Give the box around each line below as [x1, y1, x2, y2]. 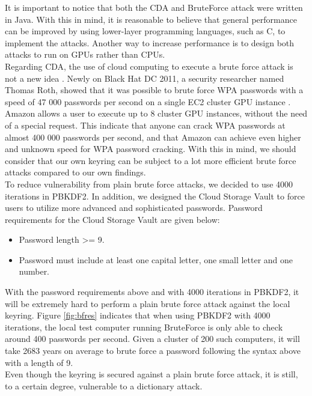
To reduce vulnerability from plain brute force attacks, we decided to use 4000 [5, 177, 293, 190]
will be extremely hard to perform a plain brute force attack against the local [5, 297, 290, 309]
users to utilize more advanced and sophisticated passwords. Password [5, 201, 263, 214]
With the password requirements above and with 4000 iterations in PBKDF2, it [5, 285, 299, 298]
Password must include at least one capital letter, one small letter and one [19, 253, 293, 266]
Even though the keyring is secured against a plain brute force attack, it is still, [5, 368, 298, 380]
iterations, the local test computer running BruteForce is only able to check [5, 320, 283, 333]
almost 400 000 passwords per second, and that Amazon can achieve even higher [5, 130, 301, 143]
